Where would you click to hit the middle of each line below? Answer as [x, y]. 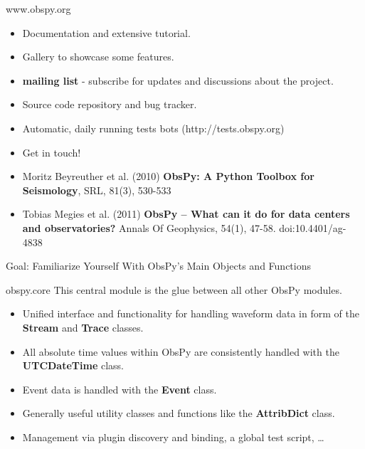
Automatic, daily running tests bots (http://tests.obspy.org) [153, 128]
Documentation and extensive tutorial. [106, 32]
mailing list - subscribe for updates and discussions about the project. [178, 80]
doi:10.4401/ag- [313, 227]
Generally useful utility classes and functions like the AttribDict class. [179, 413]
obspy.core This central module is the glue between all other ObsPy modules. [174, 289]
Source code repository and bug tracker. [110, 104]
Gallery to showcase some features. [98, 57]
